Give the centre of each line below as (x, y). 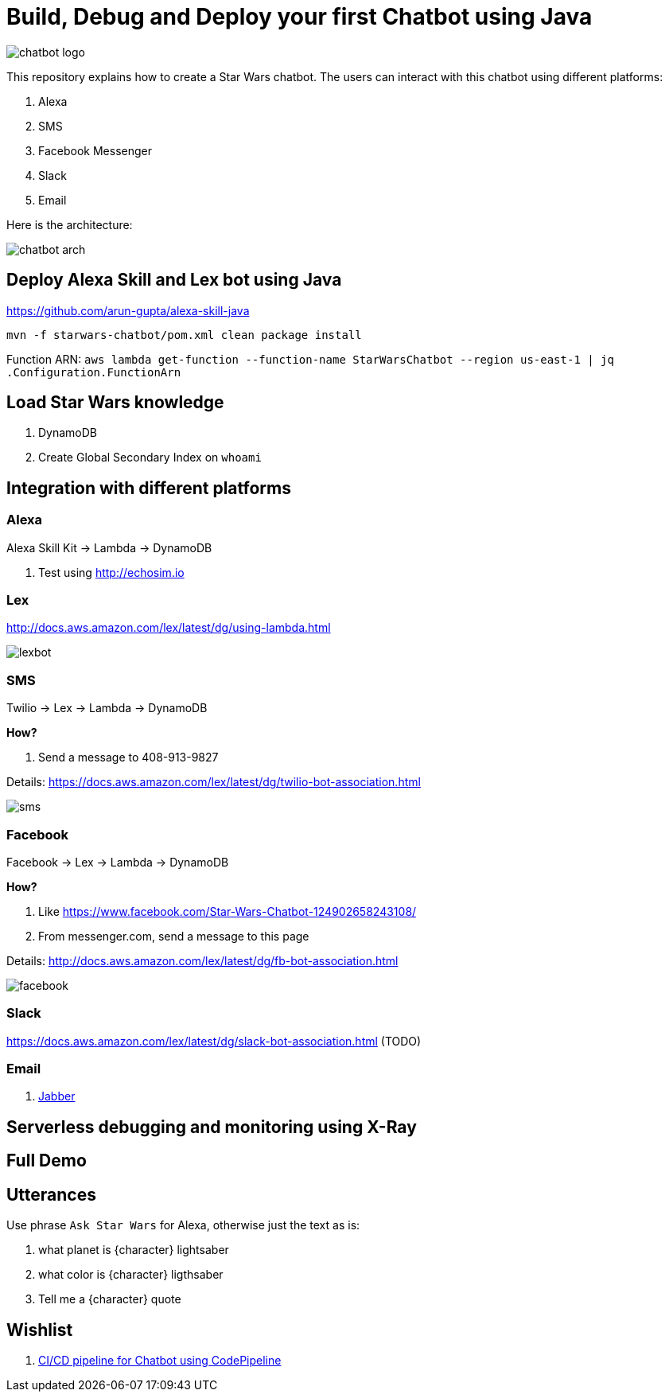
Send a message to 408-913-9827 (128, 757)
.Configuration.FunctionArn (94, 372)
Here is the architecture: (70, 224)
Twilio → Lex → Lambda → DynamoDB (107, 708)
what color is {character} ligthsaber (131, 1275)
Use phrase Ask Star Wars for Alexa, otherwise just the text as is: (183, 1225)
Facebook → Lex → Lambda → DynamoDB (118, 862)
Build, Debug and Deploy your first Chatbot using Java (299, 17)
